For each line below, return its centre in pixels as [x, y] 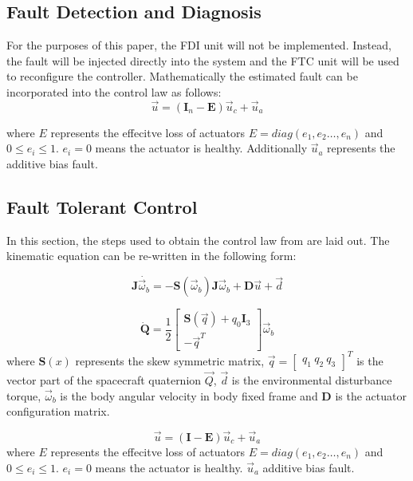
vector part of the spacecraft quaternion [104, 379]
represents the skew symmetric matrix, [170, 360]
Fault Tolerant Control [102, 206]
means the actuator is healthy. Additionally [201, 148]
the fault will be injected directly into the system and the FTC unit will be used [203, 60]
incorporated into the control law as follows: [114, 91]
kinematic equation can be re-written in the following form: [151, 256]
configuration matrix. [58, 411]
